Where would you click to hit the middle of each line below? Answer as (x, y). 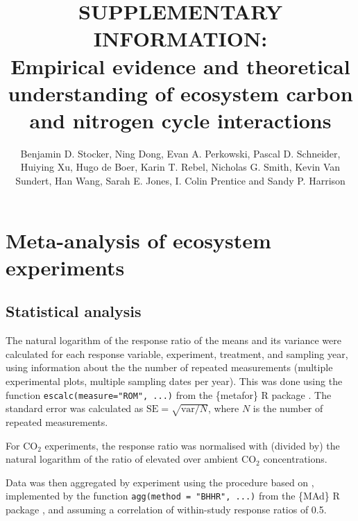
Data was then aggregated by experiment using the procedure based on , (160, 482)
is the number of (288, 408)
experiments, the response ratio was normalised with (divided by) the (192, 445)
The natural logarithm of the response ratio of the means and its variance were (173, 340)
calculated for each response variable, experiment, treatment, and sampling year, (177, 353)
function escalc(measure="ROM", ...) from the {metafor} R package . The (169, 394)
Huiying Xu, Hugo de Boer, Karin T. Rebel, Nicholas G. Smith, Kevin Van (180, 167)
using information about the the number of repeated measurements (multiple (169, 367)
